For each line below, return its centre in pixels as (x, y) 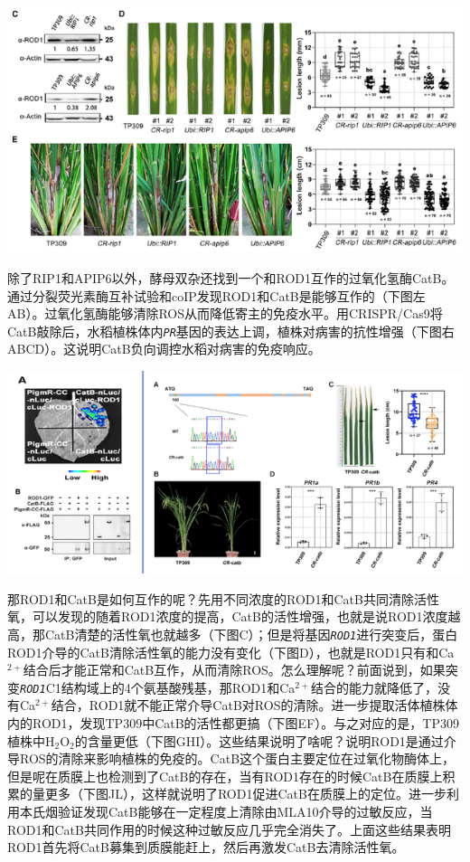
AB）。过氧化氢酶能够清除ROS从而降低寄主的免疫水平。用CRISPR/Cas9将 (225, 313)
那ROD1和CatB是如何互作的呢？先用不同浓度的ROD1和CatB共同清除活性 (223, 598)
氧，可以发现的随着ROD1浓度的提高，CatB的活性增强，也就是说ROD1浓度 (228, 616)
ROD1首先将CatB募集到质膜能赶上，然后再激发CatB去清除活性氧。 (206, 847)
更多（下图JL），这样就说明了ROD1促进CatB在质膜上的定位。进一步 (245, 794)
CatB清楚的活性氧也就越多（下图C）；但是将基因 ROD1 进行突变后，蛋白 (251, 634)
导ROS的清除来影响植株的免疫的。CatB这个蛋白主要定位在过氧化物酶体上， (231, 758)
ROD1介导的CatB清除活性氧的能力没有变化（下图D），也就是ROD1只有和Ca (231, 652)
